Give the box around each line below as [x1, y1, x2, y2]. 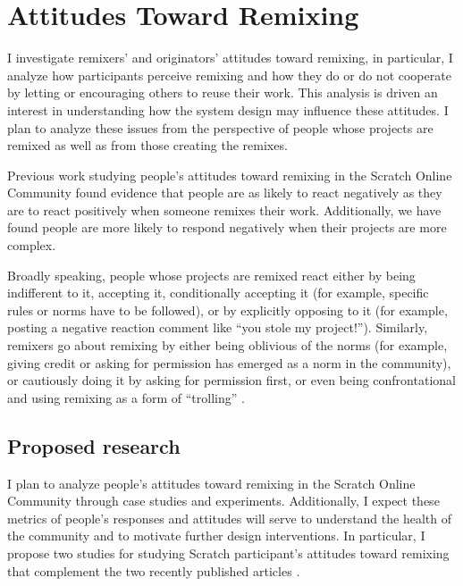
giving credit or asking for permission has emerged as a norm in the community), [7, 353, 451, 372]
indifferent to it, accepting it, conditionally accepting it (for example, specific [7, 283, 429, 302]
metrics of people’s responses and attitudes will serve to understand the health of [7, 508, 451, 527]
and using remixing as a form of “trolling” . [7, 388, 245, 406]
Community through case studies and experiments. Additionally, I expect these [7, 491, 440, 510]
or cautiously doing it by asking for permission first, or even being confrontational [7, 371, 456, 389]
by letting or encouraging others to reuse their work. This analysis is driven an [7, 83, 438, 102]
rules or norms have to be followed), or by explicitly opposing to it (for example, [7, 300, 448, 319]
